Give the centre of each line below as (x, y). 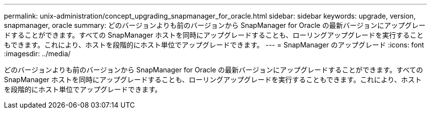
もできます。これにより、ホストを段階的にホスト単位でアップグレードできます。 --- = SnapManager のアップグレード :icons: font (214, 45)
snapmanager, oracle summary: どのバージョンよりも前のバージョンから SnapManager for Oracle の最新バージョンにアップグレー (215, 25)
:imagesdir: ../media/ (37, 54)
